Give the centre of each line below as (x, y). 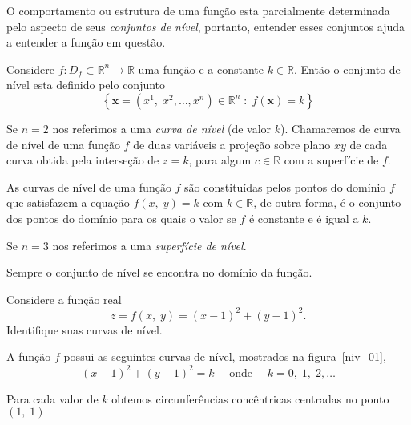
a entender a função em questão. (86, 42)
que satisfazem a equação (68, 202)
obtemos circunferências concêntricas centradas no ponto (250, 398)
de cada (369, 144)
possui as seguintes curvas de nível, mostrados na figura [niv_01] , (225, 356)
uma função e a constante (201, 69)
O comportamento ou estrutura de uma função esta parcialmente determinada (198, 10)
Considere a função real (64, 299)
